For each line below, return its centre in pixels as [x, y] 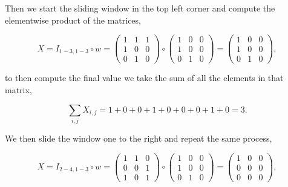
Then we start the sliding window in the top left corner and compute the [140, 8]
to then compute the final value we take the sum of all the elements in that [144, 78]
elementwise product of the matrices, [73, 20]
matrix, [18, 89]
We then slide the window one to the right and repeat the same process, [139, 138]
